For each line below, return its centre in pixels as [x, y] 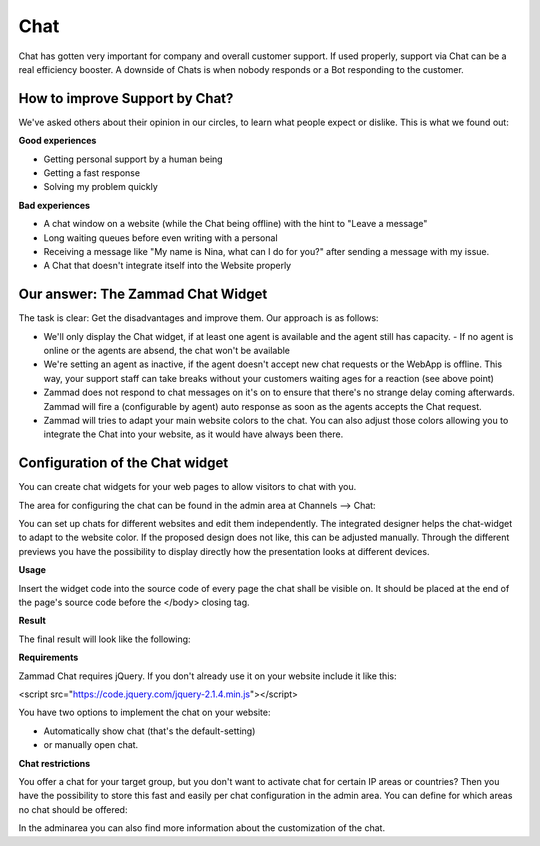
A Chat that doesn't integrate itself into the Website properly [167, 266]
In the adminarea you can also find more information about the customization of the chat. [201, 828]
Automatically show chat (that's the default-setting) [149, 731]
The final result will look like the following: [104, 639]
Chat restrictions [54, 763]
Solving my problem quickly [101, 187]
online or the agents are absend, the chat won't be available [166, 351]
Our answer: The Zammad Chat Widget [143, 294]
